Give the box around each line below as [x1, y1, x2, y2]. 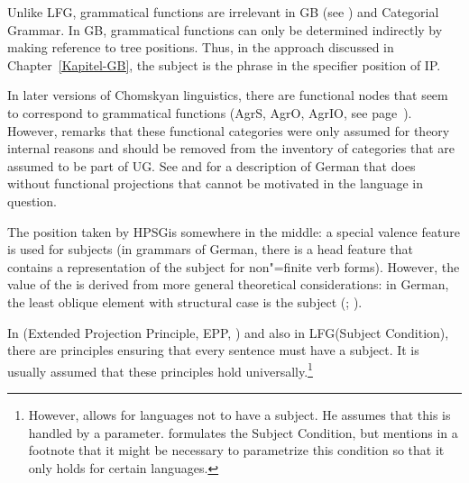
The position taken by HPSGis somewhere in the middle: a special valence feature [7, 222, 460, 241]
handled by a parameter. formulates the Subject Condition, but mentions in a [28, 423, 458, 442]
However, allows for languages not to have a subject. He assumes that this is [28, 405, 451, 424]
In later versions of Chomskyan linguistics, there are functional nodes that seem [7, 86, 448, 105]
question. [7, 191, 57, 210]
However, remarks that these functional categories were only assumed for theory [7, 121, 450, 140]
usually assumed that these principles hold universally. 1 [7, 359, 313, 380]
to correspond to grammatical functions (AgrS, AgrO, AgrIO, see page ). [7, 103, 412, 122]
